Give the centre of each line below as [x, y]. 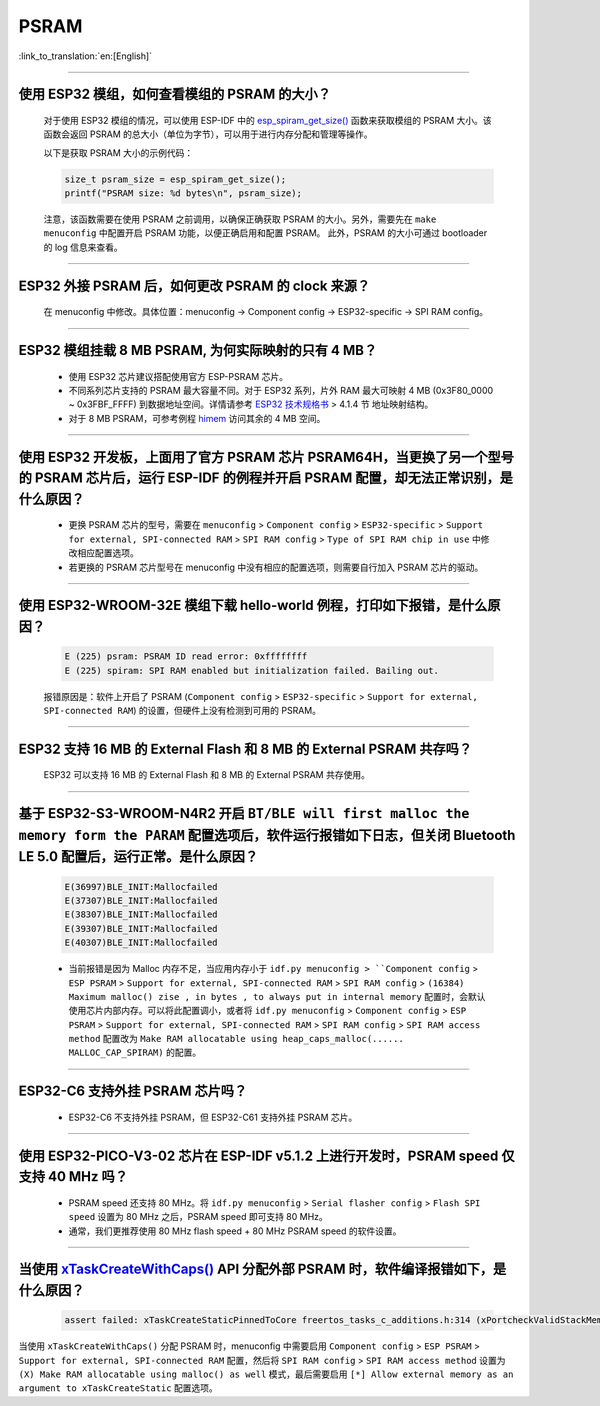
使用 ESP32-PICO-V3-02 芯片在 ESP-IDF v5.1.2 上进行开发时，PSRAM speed [258, 1155]
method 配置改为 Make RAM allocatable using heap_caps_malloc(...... [236, 1039]
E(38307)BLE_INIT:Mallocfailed [141, 914]
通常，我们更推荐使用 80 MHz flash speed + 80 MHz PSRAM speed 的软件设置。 [235, 1231]
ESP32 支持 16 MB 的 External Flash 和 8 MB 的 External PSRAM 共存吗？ [245, 748]
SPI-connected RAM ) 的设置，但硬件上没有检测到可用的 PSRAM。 [182, 710]
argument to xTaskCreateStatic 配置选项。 [118, 1388]
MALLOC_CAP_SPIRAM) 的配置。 [135, 1052]
